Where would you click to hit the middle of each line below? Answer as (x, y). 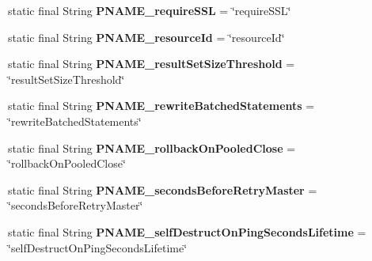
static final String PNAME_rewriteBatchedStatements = (161, 106)
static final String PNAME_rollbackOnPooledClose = (152, 148)
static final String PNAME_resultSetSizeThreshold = (152, 64)
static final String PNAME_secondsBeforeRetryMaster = (163, 189)
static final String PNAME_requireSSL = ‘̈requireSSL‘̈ (150, 10)
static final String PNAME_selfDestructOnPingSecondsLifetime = (187, 231)
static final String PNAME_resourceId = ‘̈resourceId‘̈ (146, 37)
